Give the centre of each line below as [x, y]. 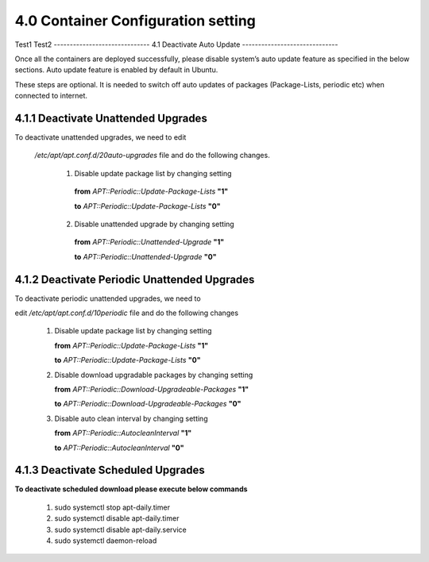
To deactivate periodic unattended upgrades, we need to [108, 298]
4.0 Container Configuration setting [135, 21]
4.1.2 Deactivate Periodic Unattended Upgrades [135, 279]
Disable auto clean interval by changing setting [131, 418]
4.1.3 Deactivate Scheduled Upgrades [110, 470]
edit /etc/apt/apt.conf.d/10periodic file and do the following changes [126, 313]
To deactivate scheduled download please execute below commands [131, 489]
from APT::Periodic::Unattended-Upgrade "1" [149, 242]
